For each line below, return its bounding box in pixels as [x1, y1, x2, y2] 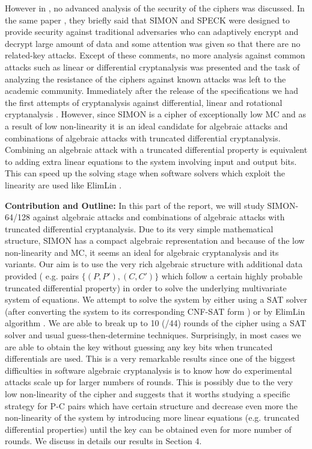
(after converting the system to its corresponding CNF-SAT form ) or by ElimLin [5, 305, 305, 317]
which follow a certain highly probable [161, 270, 303, 282]
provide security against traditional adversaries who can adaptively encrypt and [5, 25, 299, 38]
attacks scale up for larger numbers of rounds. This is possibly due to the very [5, 376, 293, 388]
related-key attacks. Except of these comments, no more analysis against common [5, 49, 305, 61]
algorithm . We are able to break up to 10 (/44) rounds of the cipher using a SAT [5, 317, 307, 329]
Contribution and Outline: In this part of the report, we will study [5, 199, 265, 211]
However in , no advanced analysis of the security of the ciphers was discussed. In [5, 2, 305, 14]
